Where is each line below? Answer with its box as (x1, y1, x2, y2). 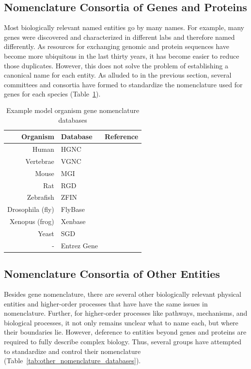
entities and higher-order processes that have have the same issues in (4, 298, 208, 308)
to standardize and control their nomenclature (4, 346, 141, 356)
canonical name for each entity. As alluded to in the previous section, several (4, 70, 232, 80)
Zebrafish (27, 192, 54, 202)
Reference (104, 131, 139, 142)
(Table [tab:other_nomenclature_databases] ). (4, 355, 141, 366)
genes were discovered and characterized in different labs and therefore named (4, 32, 235, 42)
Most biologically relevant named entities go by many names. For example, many (4, 22, 244, 32)
